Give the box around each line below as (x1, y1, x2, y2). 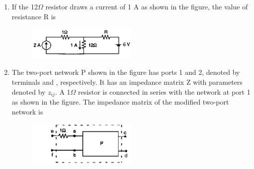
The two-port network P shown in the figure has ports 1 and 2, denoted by (11, 67, 240, 77)
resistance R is (11, 11, 56, 21)
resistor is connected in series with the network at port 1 (78, 86, 251, 97)
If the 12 (11, 1, 38, 11)
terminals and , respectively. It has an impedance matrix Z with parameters (11, 77, 243, 87)
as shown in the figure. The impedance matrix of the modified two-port (11, 97, 229, 107)
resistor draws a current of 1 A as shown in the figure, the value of (45, 1, 248, 11)
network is (11, 106, 43, 116)
